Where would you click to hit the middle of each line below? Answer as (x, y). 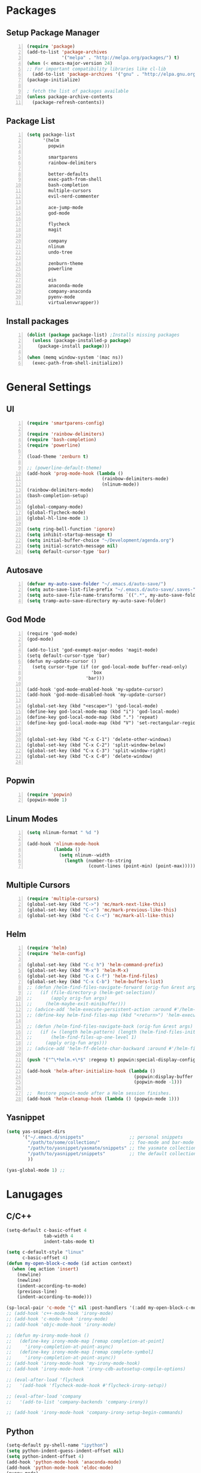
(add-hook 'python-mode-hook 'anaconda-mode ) (64, 1462)
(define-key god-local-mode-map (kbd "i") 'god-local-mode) (103, 712)
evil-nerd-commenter (74, 197)
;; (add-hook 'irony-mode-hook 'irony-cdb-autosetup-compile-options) (96, 1369)
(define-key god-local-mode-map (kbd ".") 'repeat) (92, 717)
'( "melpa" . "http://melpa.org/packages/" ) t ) (121, 58)
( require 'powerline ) (54, 445)
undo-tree (60, 252)
